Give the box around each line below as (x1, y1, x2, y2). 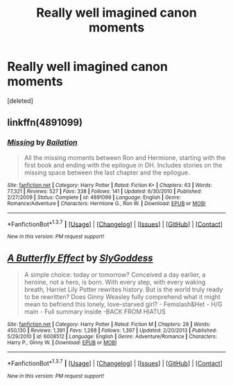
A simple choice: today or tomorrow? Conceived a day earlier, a (24, 271, 206, 279)
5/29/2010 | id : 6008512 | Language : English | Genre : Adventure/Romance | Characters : (7, 333, 217, 340)
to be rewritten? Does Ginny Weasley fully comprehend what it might (24, 293, 221, 301)
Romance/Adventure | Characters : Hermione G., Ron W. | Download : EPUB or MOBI (7, 200, 206, 207)
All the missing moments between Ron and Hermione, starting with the (24, 153, 226, 161)
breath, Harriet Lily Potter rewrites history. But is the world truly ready (24, 285, 223, 293)
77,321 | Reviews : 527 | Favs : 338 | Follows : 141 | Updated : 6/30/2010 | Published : (7, 188, 202, 195)
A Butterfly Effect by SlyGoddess (7, 252, 154, 264)
